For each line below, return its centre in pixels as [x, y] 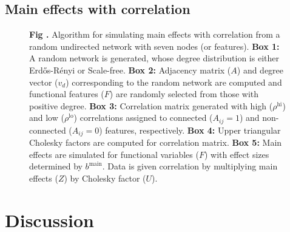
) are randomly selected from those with [184, 94]
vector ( [44, 82]
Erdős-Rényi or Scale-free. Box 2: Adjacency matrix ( [130, 70]
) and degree [260, 70]
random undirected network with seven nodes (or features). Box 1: [154, 46]
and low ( [47, 118]
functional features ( [67, 94]
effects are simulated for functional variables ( [114, 154]
